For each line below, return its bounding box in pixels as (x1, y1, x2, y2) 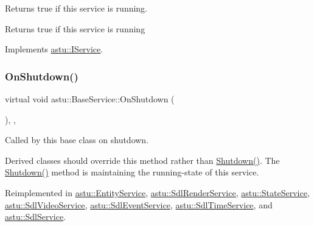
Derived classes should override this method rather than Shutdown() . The (5, 154, 280, 166)
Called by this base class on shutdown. (5, 133, 149, 146)
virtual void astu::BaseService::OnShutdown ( (5, 93, 175, 105)
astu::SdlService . (5, 210, 66, 223)
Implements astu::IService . (5, 43, 103, 55)
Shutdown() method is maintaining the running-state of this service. (5, 166, 259, 178)
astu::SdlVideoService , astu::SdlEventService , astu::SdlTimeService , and (5, 198, 273, 211)
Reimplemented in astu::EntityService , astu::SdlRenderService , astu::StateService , (5, 186, 310, 199)
